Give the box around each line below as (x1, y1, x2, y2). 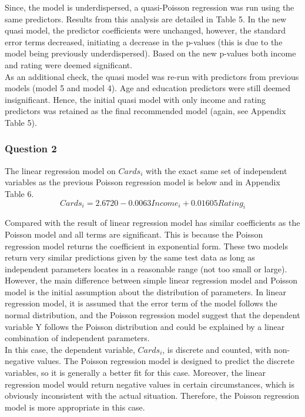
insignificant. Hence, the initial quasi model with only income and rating (5, 93, 266, 105)
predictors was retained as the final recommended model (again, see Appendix (5, 105, 286, 117)
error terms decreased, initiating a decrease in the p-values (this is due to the (5, 35, 283, 48)
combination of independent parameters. (5, 332, 150, 344)
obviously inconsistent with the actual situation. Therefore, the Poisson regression (5, 389, 300, 402)
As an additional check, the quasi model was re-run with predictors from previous (5, 70, 299, 82)
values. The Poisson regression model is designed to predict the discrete (37, 355, 294, 367)
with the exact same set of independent (145, 164, 287, 176)
